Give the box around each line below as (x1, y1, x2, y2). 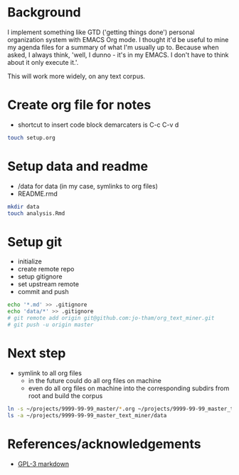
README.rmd (17, 189, 58, 198)
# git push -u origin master (7, 321, 94, 328)
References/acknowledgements (7, 436, 201, 452)
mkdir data (7, 203, 40, 210)
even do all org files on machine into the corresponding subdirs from (28, 384, 230, 392)
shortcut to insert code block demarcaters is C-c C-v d (17, 120, 179, 129)
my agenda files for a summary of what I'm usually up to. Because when (7, 43, 219, 51)
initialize (17, 257, 43, 266)
